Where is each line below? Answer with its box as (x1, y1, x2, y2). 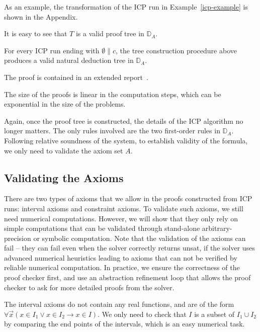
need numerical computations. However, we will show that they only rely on (4, 213, 238, 223)
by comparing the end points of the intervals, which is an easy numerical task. (4, 318, 245, 329)
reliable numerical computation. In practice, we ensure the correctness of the (4, 262, 240, 273)
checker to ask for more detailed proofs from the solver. (4, 282, 175, 292)
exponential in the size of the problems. (4, 99, 126, 109)
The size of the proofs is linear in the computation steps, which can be (4, 89, 221, 99)
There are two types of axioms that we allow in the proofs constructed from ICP (4, 193, 252, 204)
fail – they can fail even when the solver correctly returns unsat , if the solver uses (4, 242, 255, 253)
